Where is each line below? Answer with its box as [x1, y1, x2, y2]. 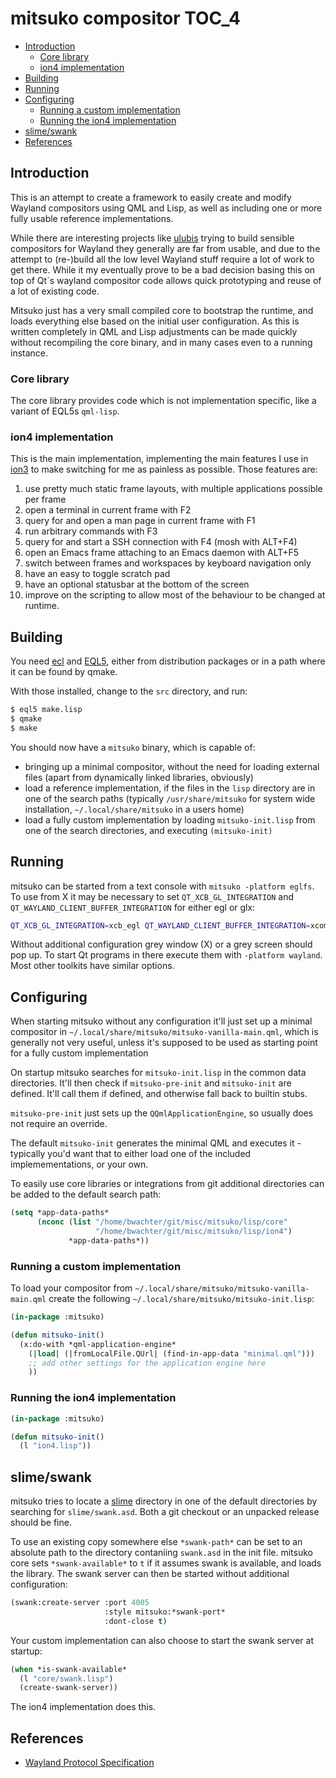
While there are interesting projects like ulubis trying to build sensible [10, 232, 295, 244]
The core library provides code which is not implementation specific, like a [10, 395, 317, 407]
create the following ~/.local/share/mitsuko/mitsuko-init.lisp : [48, 1293, 315, 1305]
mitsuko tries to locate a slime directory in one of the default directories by [10, 1495, 318, 1507]
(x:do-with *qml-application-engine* [19, 1339, 177, 1349]
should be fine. [10, 1517, 72, 1529]
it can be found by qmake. [10, 666, 118, 678]
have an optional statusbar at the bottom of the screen [24, 578, 250, 591]
